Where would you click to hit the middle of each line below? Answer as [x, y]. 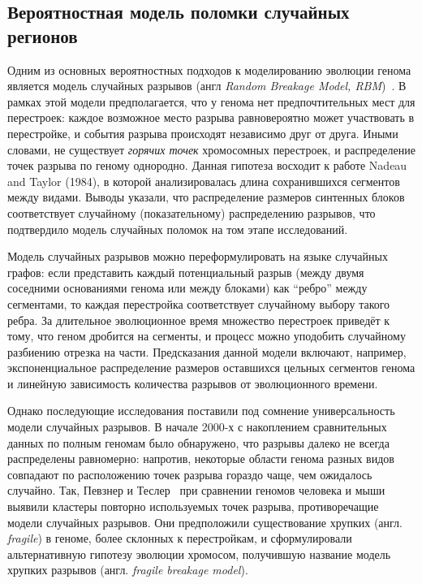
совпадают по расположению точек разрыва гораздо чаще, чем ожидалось [190, 474]
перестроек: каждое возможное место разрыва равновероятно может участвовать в [211, 117]
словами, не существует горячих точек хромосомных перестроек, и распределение [211, 149]
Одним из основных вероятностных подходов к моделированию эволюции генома [209, 69]
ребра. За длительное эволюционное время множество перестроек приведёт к [199, 320]
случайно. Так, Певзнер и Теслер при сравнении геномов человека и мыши [196, 490]
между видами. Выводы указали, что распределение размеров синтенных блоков [206, 197]
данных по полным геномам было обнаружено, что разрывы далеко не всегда [198, 442]
